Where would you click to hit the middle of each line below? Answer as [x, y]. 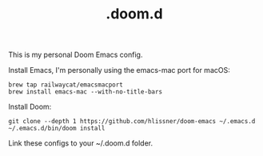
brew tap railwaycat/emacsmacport [66, 85]
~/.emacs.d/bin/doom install [57, 129]
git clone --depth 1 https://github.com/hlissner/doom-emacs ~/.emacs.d [132, 122]
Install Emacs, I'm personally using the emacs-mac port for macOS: [119, 70]
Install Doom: [30, 107]
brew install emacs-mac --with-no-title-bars [85, 92]
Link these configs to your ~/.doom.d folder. [81, 143]
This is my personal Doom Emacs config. [76, 55]
